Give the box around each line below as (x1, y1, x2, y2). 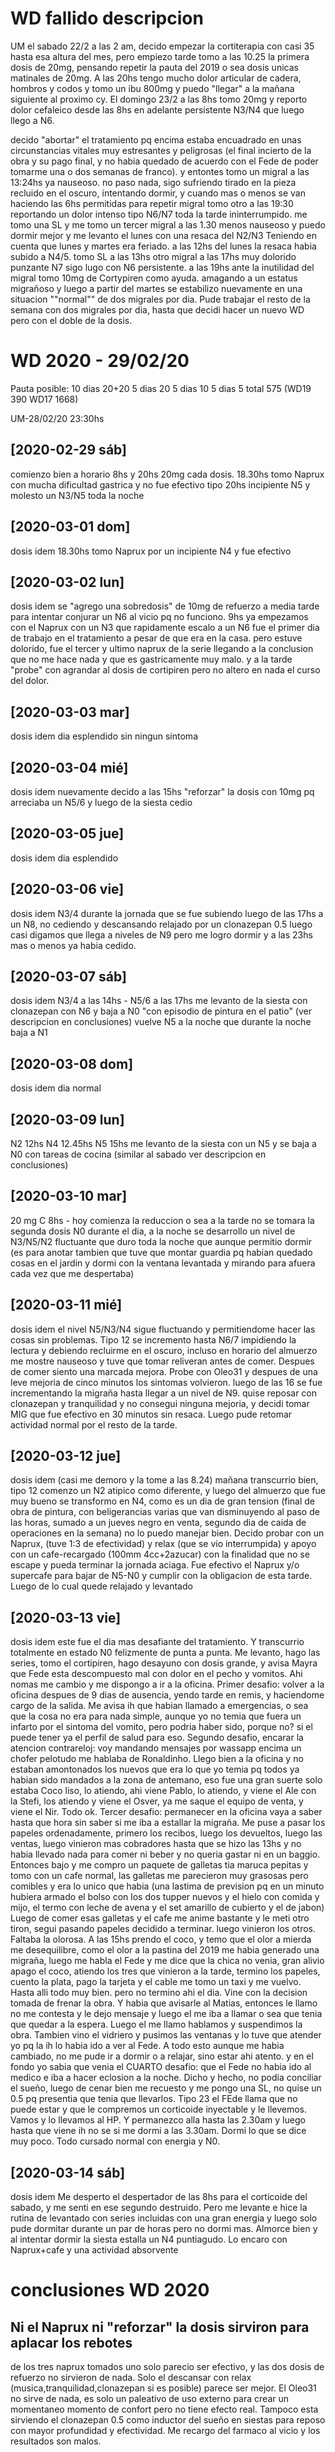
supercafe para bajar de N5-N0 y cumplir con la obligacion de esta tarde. (10, 1570, 313, 1582)
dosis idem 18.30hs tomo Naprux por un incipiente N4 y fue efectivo (10, 545, 292, 557)
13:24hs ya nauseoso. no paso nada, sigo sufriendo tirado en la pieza (10, 176, 297, 188)
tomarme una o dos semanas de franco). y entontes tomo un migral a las (10, 165, 310, 177)
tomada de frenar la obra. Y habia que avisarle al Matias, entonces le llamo (10, 1997, 318, 2009)
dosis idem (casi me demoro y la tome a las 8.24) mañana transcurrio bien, (10, 1474, 319, 1486)
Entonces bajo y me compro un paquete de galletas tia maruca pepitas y (10, 1859, 309, 1871)
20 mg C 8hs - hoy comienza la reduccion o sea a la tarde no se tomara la (10, 1214, 315, 1226)
